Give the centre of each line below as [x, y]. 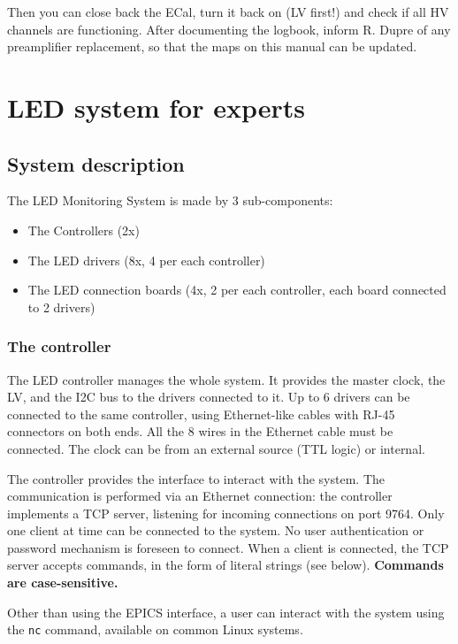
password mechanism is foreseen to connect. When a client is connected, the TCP [228, 547]
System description [96, 163]
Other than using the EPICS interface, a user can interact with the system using [226, 612]
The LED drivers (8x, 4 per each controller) [146, 260]
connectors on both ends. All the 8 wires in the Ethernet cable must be [200, 431]
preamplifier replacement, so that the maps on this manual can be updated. [212, 46]
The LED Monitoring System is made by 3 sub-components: [170, 200]
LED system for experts [156, 107]
